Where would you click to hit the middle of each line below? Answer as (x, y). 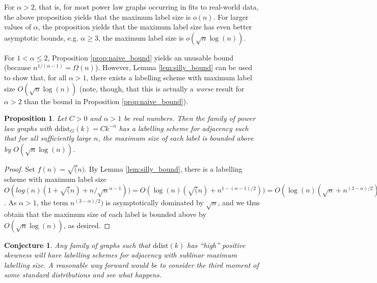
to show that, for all (35, 77)
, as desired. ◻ (87, 225)
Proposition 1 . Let (35, 118)
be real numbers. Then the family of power (190, 118)
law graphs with (28, 128)
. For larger (231, 17)
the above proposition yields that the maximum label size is (98, 17)
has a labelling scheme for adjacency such (184, 128)
